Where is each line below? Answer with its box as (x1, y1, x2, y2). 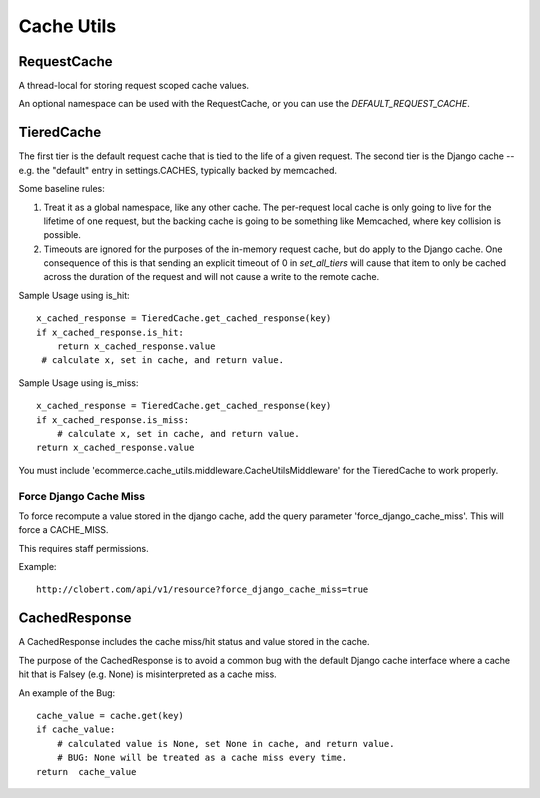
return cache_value (36, 766, 137, 777)
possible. (43, 229, 82, 241)
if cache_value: (36, 724, 116, 735)
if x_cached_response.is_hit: (36, 326, 185, 338)
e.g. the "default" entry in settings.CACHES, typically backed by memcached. (18, 164, 338, 176)
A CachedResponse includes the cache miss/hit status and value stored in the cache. (18, 636, 370, 648)
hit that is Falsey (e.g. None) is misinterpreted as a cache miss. (18, 668, 277, 680)
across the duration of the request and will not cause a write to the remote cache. (43, 271, 380, 283)
